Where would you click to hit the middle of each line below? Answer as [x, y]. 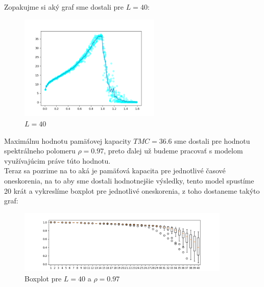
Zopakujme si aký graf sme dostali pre [64, 7]
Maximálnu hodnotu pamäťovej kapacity [68, 140]
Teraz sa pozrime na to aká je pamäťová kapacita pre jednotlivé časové [115, 171]
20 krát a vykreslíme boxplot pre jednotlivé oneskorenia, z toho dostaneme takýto [132, 190]
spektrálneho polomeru [40, 151]
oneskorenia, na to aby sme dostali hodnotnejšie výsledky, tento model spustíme [129, 180]
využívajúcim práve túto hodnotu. [57, 160]
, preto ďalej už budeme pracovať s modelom [173, 151]
